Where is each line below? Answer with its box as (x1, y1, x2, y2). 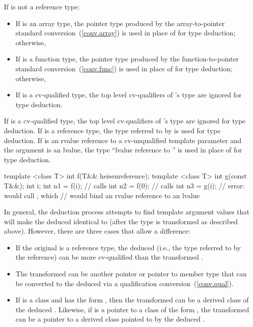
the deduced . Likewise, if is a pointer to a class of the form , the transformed (15, 304, 249, 314)
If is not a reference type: (4, 1, 80, 11)
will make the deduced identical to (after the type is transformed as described (4, 216, 238, 226)
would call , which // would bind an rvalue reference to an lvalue (4, 190, 200, 200)
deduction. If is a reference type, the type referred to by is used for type (4, 125, 221, 135)
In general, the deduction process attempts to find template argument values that (4, 207, 250, 217)
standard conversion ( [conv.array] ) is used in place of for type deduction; (15, 28, 235, 38)
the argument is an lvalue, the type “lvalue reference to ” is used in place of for (4, 145, 242, 155)
